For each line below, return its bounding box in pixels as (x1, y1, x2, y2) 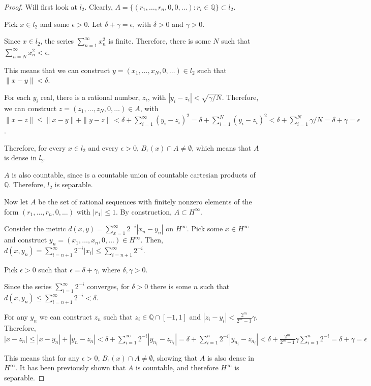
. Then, (140, 234, 163, 245)
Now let (4, 196, 28, 207)
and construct (4, 234, 47, 245)
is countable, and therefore (135, 362, 219, 373)
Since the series (4, 281, 52, 292)
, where (98, 264, 120, 274)
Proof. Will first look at (4, 2, 77, 12)
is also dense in (207, 352, 254, 363)
